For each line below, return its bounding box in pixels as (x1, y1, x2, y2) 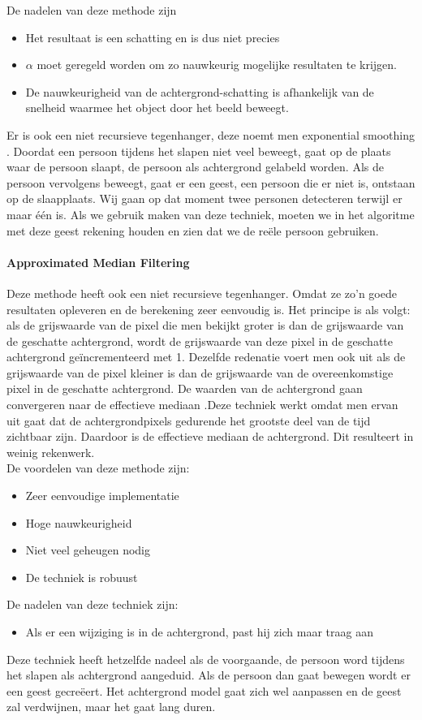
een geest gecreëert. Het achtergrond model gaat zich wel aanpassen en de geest (6, 682, 402, 699)
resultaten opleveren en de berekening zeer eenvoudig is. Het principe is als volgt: (6, 300, 411, 317)
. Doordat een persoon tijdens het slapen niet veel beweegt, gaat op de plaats (6, 142, 391, 159)
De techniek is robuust (25, 568, 138, 585)
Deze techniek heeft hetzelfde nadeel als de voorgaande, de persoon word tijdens (6, 650, 405, 667)
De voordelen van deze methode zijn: (6, 459, 190, 476)
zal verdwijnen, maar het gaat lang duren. (6, 698, 216, 715)
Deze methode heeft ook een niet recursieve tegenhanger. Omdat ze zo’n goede (6, 284, 397, 301)
